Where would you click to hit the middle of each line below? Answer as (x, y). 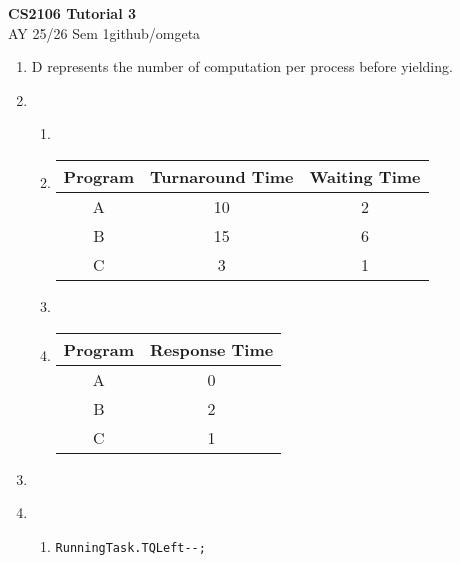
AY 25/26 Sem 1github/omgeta (104, 32)
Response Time (212, 349)
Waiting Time (365, 176)
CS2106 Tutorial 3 (72, 13)
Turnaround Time (222, 176)
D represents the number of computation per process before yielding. (242, 66)
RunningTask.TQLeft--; (130, 547)
